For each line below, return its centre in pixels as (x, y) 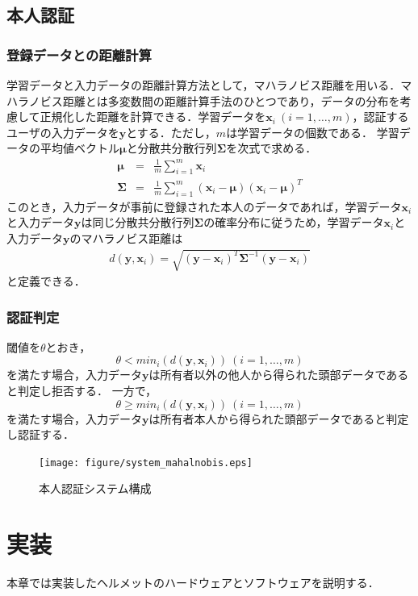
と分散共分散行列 (171, 148)
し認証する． (40, 434)
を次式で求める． (272, 148)
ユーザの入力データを (63, 132)
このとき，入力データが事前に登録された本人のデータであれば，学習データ (204, 206)
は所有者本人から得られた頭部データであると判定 (279, 418)
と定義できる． (46, 281)
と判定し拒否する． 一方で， (82, 390)
